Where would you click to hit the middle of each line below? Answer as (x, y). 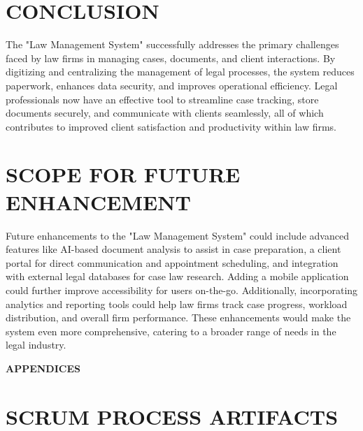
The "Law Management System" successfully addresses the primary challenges (172, 44)
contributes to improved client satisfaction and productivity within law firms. (171, 126)
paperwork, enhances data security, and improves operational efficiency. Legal (172, 85)
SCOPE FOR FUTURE (123, 174)
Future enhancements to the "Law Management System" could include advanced (177, 235)
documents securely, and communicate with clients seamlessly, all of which (165, 113)
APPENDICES (43, 368)
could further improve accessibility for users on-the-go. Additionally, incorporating (182, 290)
